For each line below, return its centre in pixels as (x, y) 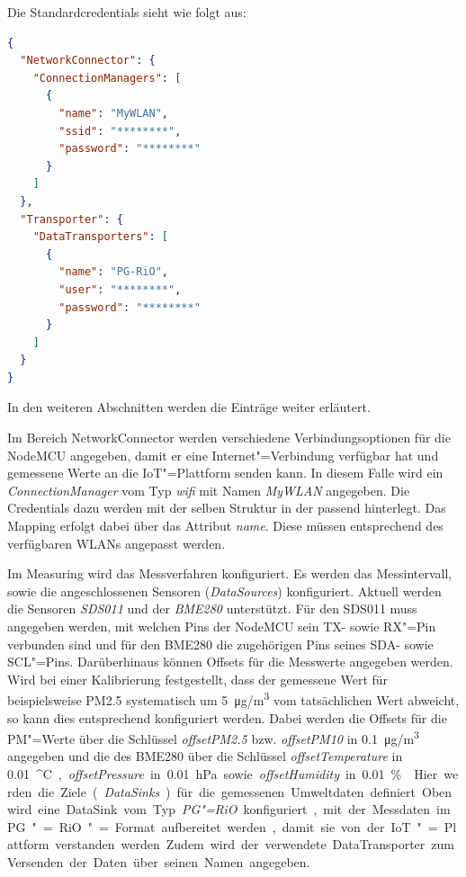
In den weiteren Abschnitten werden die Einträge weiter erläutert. (189, 407)
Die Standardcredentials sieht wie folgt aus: (127, 12)
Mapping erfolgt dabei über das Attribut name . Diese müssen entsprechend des (225, 526)
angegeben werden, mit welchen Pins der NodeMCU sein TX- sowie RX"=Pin (222, 626)
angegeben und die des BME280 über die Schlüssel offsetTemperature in (205, 756)
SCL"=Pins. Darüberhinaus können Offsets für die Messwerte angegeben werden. (230, 662)
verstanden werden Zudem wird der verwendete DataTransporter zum (255, 844)
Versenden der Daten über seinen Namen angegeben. (159, 862)
